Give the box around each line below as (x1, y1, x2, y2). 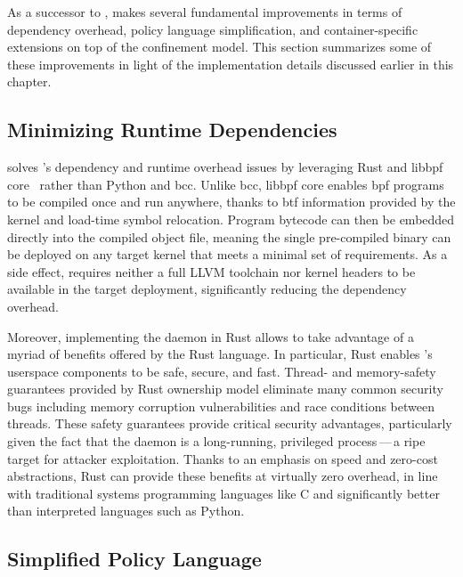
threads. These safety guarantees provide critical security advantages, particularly (7, 414, 452, 433)
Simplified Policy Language (7, 545, 262, 573)
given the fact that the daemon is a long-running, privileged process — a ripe (7, 432, 426, 451)
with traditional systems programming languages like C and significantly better (7, 484, 440, 502)
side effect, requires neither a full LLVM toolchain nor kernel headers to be (7, 262, 416, 280)
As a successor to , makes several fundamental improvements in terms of (7, 3, 402, 20)
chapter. (7, 72, 52, 91)
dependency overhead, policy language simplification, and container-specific (7, 20, 418, 38)
